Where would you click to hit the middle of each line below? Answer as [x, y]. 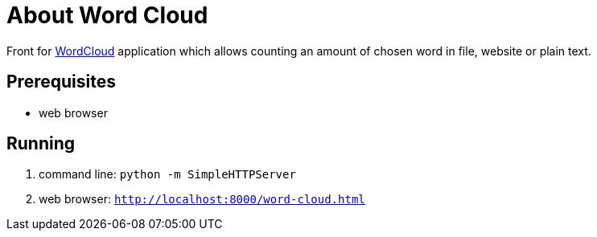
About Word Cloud [107, 15]
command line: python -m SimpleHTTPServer [167, 174]
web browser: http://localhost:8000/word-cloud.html [202, 199]
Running [41, 144]
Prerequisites [61, 82]
